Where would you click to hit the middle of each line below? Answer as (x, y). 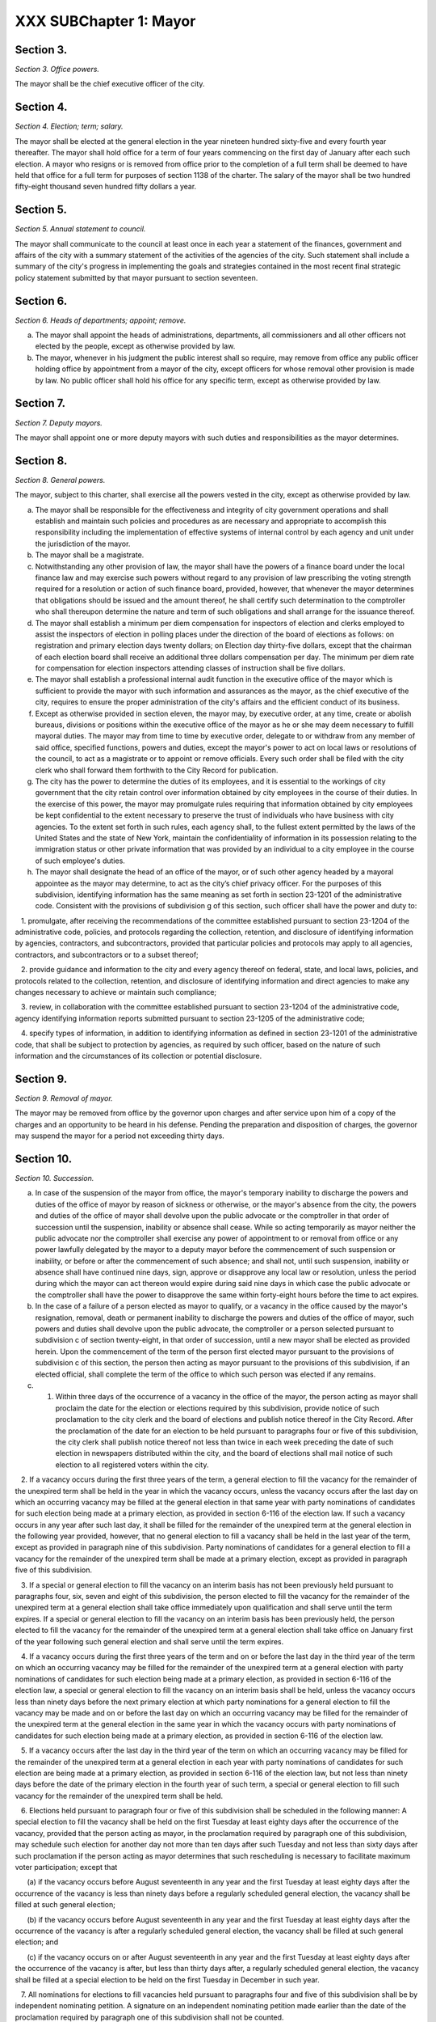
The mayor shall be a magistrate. (90, 555)
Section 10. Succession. (55, 1178)
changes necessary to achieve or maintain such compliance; (116, 992)
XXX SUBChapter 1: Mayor (105, 21)
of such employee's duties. (80, 861)
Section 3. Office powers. (57, 70)
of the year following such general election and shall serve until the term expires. (149, 1641)
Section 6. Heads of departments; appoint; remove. (101, 320)
